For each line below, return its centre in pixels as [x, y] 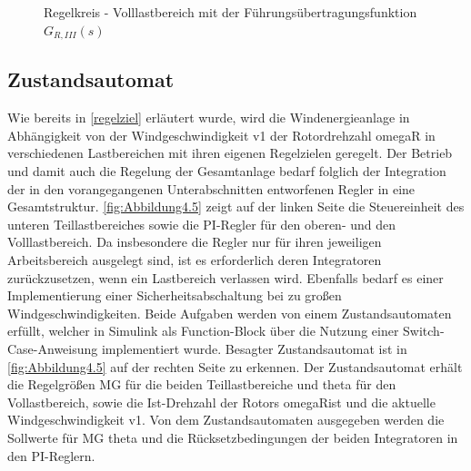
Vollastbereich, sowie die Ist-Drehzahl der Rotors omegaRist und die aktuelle [221, 402]
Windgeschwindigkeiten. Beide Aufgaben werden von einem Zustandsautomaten [230, 313]
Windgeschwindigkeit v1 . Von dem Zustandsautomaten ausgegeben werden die [226, 420]
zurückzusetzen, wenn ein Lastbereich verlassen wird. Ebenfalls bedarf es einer [225, 277]
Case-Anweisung [53, 348]
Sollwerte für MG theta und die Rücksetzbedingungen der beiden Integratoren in [233, 437]
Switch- [424, 331]
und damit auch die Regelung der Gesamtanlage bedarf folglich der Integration [227, 171]
